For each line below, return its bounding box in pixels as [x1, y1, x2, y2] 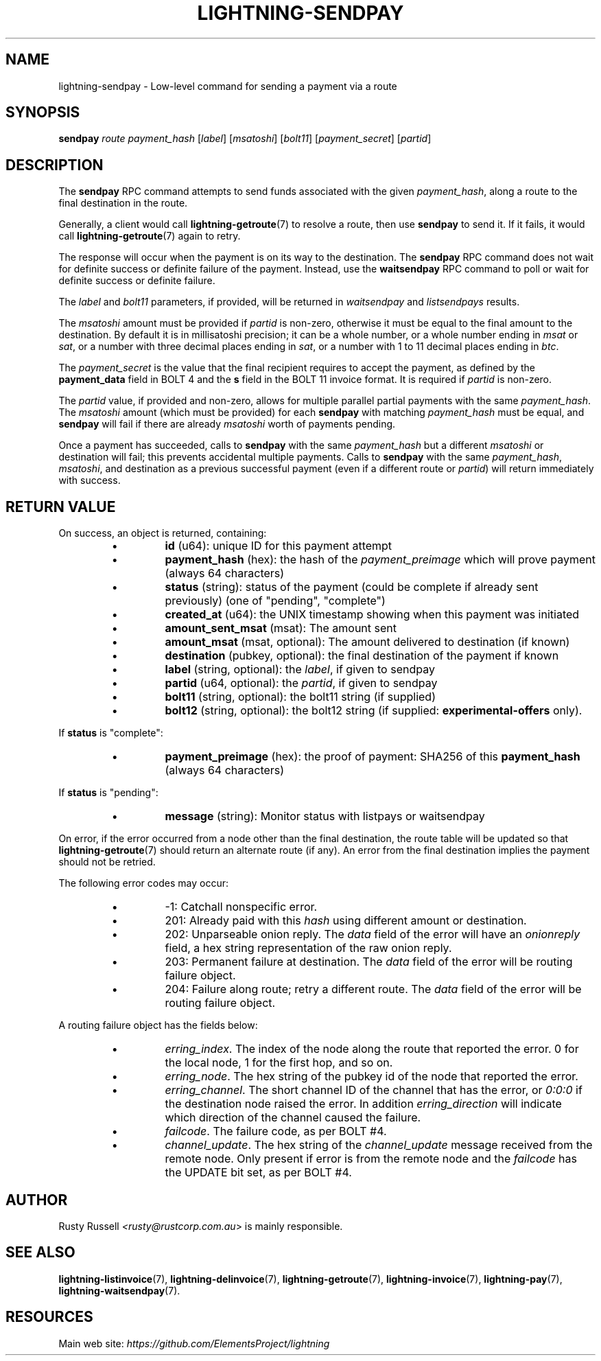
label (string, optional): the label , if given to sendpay [165, 662, 435, 677]
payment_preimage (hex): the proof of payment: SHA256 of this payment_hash [165, 749, 580, 764]
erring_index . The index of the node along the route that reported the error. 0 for [165, 1042, 579, 1056]
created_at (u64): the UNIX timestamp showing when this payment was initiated [165, 607, 580, 622]
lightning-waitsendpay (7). [58, 1284, 180, 1296]
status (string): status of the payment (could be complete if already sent [165, 580, 539, 594]
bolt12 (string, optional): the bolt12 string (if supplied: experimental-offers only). [165, 703, 582, 718]
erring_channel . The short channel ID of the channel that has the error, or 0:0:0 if [165, 1083, 582, 1097]
